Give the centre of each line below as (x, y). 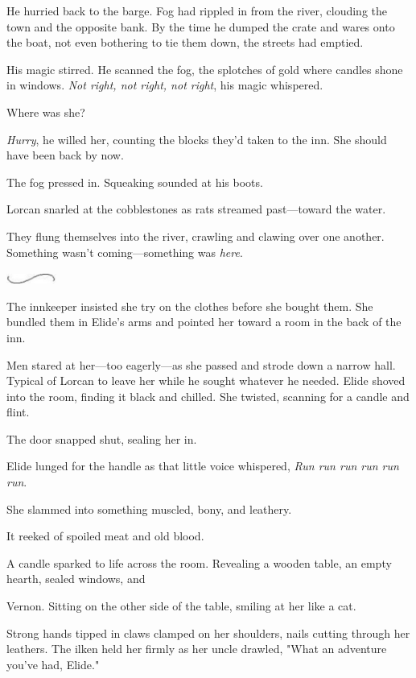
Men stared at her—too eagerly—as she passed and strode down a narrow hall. (201, 364)
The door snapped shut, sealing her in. (102, 438)
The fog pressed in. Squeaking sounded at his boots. (135, 182)
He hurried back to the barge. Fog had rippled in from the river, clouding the (197, 10)
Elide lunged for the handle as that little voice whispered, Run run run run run (203, 466)
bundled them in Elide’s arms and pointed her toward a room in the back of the (204, 322)
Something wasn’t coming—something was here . (125, 252)
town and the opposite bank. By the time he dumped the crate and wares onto (201, 26)
